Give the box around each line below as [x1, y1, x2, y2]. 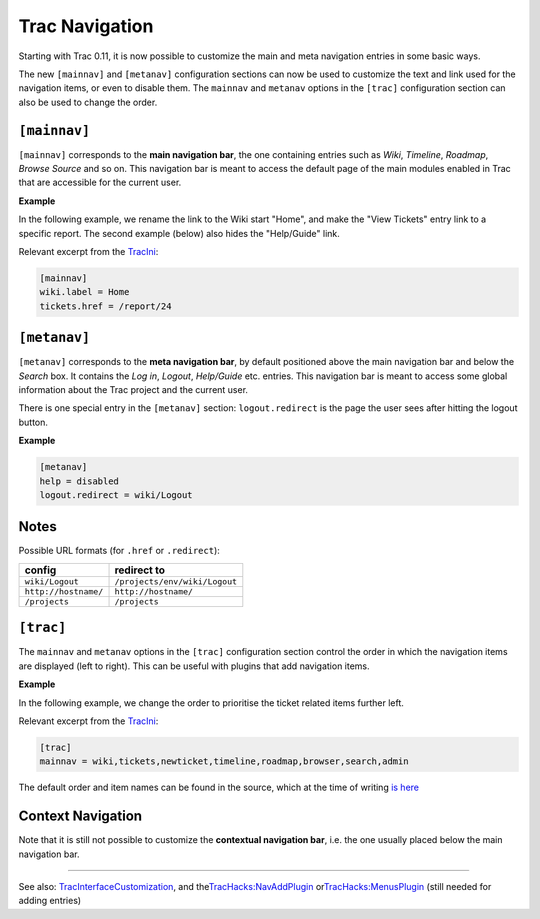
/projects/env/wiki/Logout [114, 576, 238, 587]
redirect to [114, 563, 165, 577]
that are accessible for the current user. [18, 176, 182, 189]
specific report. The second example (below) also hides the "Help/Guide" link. [18, 227, 340, 239]
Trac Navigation [18, 15, 154, 37]
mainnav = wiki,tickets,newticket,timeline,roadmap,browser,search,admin [39, 756, 409, 767]
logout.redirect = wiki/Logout [39, 489, 194, 500]
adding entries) [18, 895, 82, 907]
